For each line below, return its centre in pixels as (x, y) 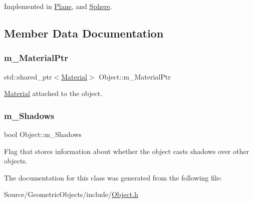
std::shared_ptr (28, 76)
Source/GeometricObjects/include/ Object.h (71, 194)
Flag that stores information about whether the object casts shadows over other (126, 151)
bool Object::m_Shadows (43, 134)
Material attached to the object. (53, 93)
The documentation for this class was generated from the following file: (113, 177)
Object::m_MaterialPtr (135, 76)
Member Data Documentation (84, 33)
